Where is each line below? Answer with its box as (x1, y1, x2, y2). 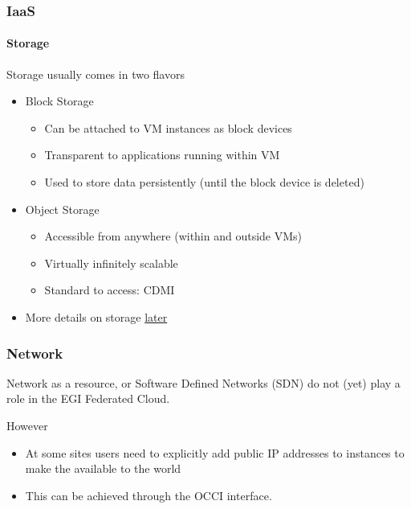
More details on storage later (25, 308, 168, 325)
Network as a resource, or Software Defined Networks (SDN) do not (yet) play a (6, 374, 401, 391)
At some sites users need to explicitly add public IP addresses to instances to (25, 444, 405, 461)
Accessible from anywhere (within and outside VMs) (44, 228, 303, 244)
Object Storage (25, 200, 100, 217)
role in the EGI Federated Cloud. (6, 390, 170, 407)
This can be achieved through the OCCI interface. (25, 486, 272, 503)
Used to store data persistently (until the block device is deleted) (44, 174, 364, 191)
